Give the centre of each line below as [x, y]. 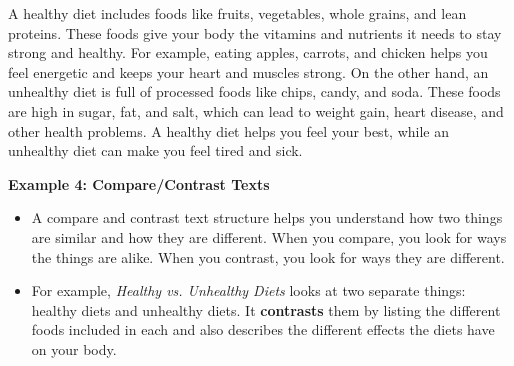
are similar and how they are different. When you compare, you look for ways [269, 236]
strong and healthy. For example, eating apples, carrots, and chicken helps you [248, 52]
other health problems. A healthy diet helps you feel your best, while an [228, 130]
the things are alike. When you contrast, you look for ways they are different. [268, 256]
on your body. [74, 348]
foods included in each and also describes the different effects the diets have [263, 329]
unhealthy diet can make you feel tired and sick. [155, 150]
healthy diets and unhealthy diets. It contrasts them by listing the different [266, 309]
